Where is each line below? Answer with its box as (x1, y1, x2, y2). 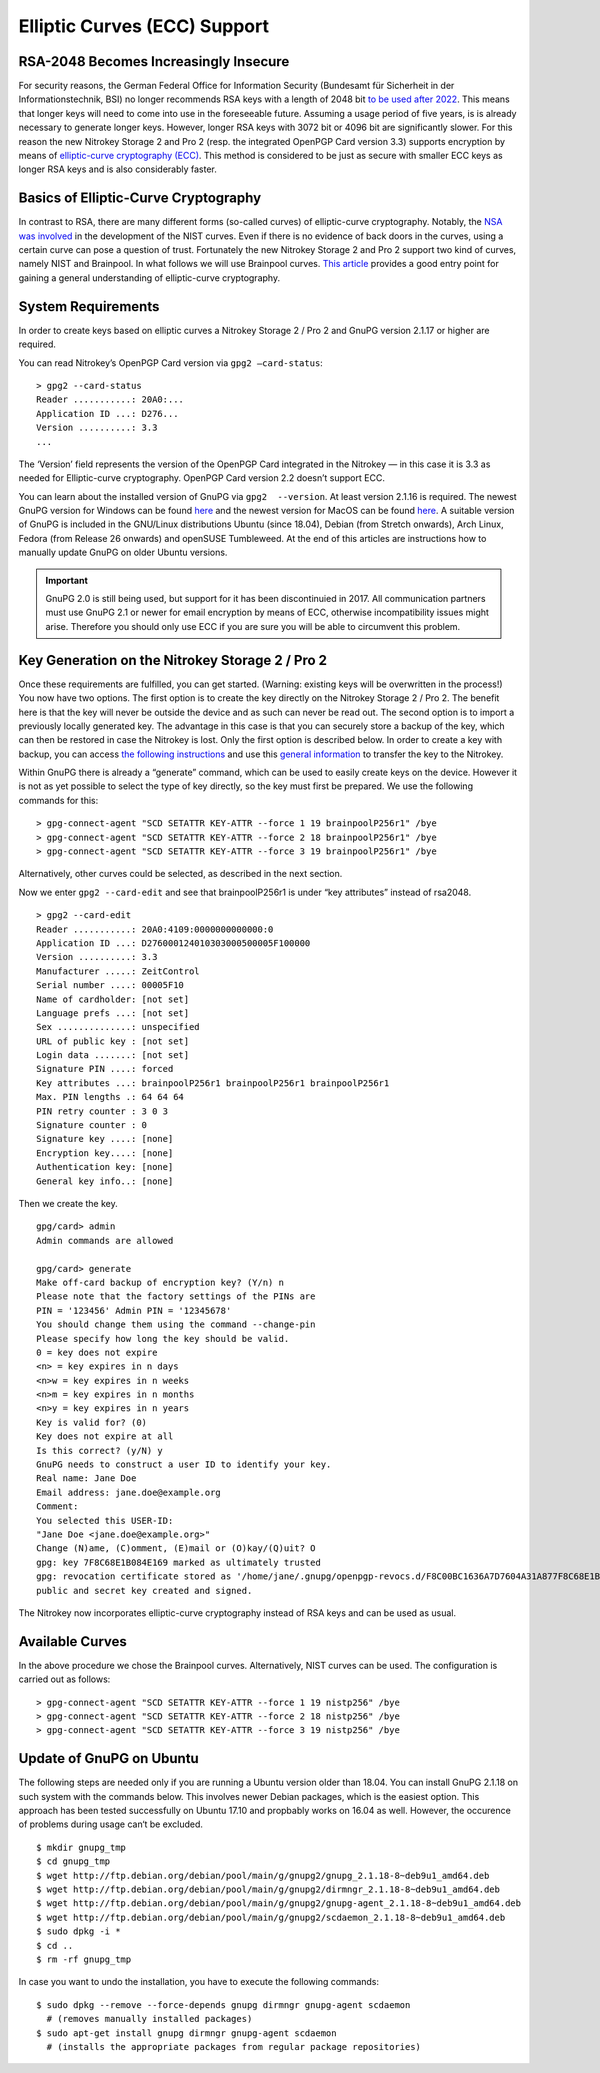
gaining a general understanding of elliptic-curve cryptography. (18, 271, 280, 284)
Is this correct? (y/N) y (36, 1445, 164, 1456)
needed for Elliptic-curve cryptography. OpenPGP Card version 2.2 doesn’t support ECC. (18, 472, 385, 484)
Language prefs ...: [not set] (36, 1007, 190, 1019)
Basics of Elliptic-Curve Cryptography (18, 190, 262, 207)
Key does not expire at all (36, 1431, 174, 1442)
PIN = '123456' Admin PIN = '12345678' (36, 1305, 232, 1316)
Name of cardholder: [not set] (36, 993, 190, 1005)
